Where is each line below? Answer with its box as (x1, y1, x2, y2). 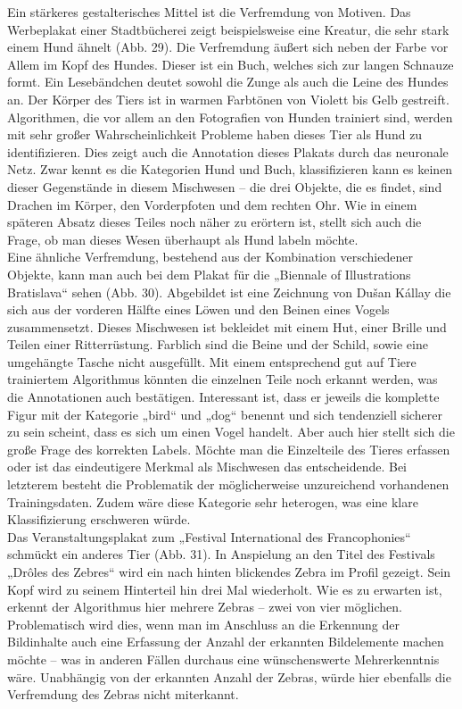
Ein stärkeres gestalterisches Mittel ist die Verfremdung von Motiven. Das (7, 3, 411, 21)
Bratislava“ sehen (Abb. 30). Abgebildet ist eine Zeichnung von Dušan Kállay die (7, 282, 451, 301)
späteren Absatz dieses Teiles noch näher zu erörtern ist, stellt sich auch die (7, 213, 422, 231)
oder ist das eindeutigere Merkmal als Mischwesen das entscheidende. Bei (7, 457, 408, 476)
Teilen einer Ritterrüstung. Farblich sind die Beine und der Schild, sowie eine (7, 335, 428, 354)
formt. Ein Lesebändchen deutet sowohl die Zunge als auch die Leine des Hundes (7, 72, 449, 91)
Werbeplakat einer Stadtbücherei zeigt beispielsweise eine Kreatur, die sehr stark (7, 20, 450, 38)
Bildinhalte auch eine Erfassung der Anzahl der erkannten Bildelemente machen (7, 632, 444, 651)
